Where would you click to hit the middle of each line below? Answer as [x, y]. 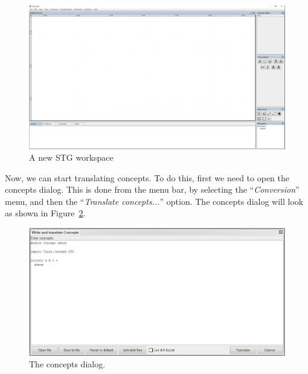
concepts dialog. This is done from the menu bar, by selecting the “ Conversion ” [152, 189]
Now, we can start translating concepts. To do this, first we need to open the [147, 177]
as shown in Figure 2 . [45, 213]
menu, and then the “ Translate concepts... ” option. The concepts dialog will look [154, 201]
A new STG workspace [71, 157]
